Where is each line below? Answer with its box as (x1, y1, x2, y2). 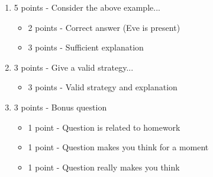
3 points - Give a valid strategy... (14, 61, 134, 73)
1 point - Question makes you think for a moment (28, 141, 209, 153)
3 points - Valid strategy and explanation (28, 81, 177, 93)
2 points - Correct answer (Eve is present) (28, 21, 180, 33)
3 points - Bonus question (14, 100, 107, 113)
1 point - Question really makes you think (28, 160, 180, 173)
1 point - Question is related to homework (28, 121, 180, 133)
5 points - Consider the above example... (14, 1, 160, 13)
